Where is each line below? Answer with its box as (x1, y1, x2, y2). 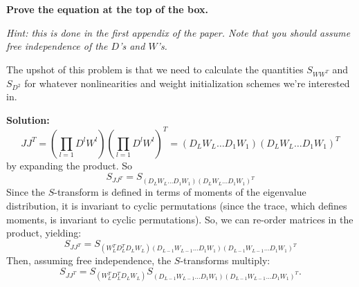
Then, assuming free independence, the (6, 253, 172, 268)
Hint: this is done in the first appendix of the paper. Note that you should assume (6, 25, 351, 39)
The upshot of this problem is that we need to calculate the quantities (6, 62, 304, 76)
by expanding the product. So (6, 158, 133, 172)
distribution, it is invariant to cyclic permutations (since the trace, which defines (6, 198, 347, 212)
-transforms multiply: (180, 253, 270, 268)
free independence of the (6, 39, 108, 53)
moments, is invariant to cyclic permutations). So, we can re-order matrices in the (6, 212, 353, 226)
